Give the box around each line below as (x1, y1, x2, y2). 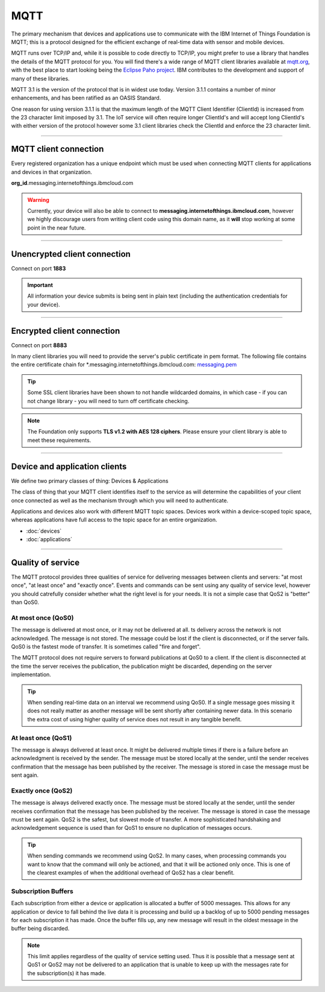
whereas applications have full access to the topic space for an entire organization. (11, 516, 218, 524)
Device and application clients (11, 461, 127, 471)
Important (27, 281, 54, 289)
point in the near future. (27, 224, 86, 231)
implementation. (11, 671, 51, 678)
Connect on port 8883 (11, 341, 67, 349)
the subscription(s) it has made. (27, 969, 107, 976)
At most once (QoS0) (11, 614, 74, 622)
